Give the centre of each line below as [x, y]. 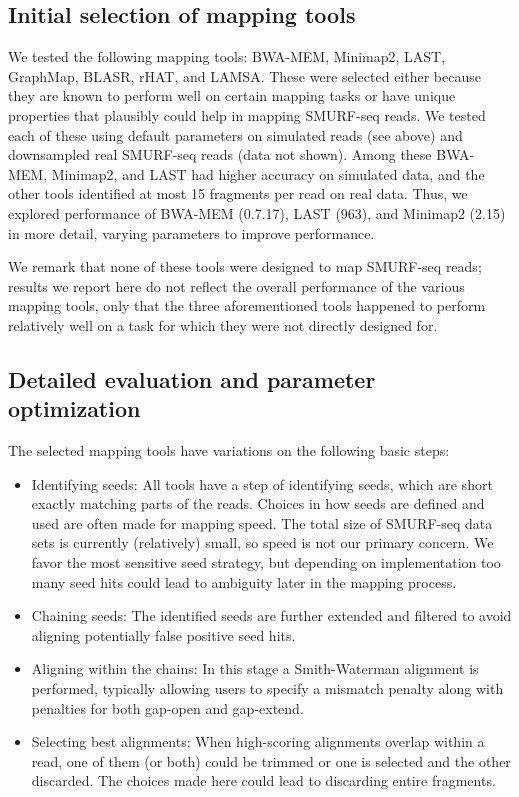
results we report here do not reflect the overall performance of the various [236, 285]
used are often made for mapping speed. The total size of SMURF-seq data [262, 522]
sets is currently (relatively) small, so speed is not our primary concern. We [262, 542]
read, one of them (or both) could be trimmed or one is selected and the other [271, 760]
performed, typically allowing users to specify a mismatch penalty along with [267, 688]
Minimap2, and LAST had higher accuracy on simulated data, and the [268, 173]
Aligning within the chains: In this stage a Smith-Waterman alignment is [255, 668]
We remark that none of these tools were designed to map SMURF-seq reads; [245, 266]
